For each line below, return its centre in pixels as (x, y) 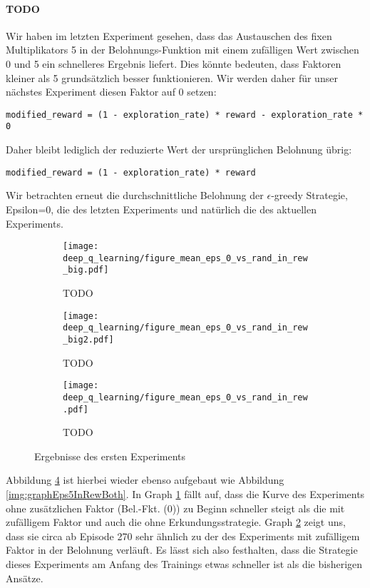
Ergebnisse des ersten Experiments (110, 456)
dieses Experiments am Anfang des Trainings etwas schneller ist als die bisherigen (184, 563)
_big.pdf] (86, 270)
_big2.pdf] (88, 339)
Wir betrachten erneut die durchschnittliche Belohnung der (135, 195)
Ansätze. (25, 578)
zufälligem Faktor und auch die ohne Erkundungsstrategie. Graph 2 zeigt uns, (176, 522)
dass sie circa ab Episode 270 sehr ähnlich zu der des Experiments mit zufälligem (183, 536)
